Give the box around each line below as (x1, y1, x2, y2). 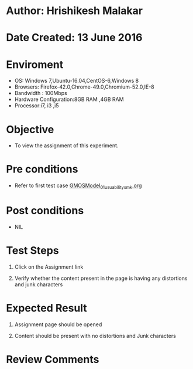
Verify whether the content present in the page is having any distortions (14, 275, 188, 282)
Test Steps (6, 244, 60, 258)
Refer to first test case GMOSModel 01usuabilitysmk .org (14, 182, 142, 190)
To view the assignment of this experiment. (14, 142, 119, 149)
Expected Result (6, 302, 88, 315)
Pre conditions (6, 163, 78, 176)
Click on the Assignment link (14, 263, 84, 270)
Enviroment (6, 57, 64, 71)
